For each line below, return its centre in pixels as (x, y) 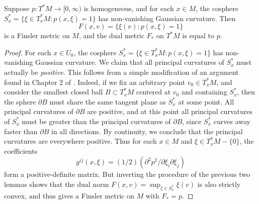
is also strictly (219, 184)
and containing (204, 92)
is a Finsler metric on (37, 35)
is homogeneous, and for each (129, 8)
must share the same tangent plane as (108, 101)
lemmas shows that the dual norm (57, 184)
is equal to (198, 35)
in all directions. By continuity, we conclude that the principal (147, 131)
